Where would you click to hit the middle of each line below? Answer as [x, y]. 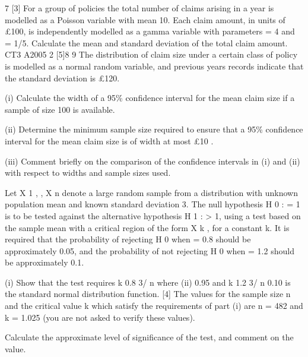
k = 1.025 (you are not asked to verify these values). [100, 317]
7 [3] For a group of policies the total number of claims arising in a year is [139, 8]
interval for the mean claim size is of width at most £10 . [109, 140]
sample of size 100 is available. [60, 109]
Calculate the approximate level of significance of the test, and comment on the [149, 337]
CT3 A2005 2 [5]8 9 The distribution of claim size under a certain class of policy [151, 54]
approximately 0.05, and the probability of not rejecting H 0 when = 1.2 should [150, 250]
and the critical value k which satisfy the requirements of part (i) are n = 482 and [154, 306]
